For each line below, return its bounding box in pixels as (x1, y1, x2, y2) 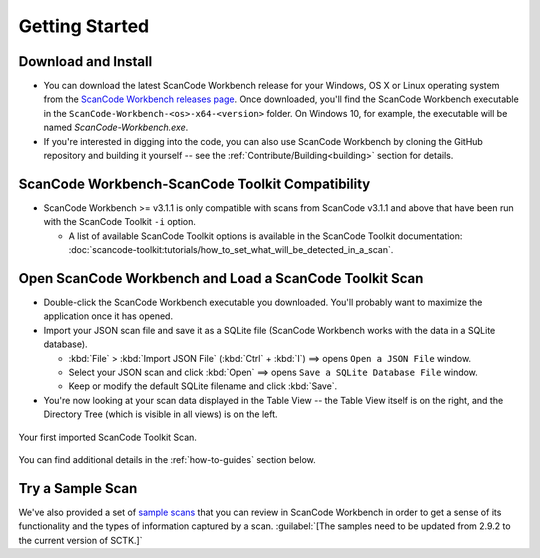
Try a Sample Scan (18, 480, 138, 497)
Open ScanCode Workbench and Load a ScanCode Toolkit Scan (18, 270, 424, 287)
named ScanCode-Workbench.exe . (43, 121, 189, 134)
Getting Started (18, 15, 150, 37)
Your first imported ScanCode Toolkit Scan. (18, 431, 197, 443)
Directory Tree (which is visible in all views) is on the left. (43, 408, 279, 420)
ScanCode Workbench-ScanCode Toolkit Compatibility (18, 175, 371, 192)
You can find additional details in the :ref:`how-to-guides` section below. (18, 453, 316, 465)
